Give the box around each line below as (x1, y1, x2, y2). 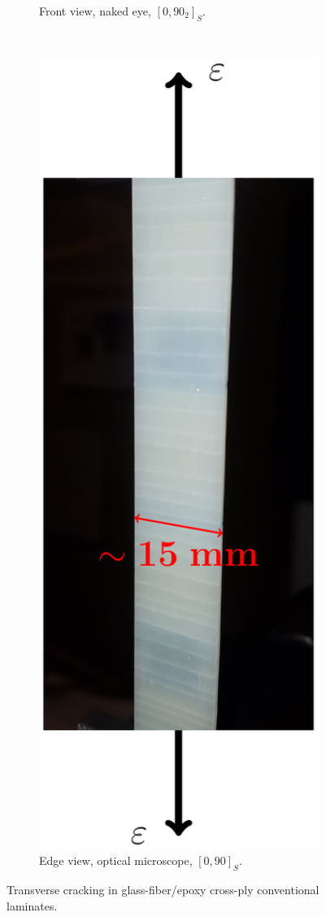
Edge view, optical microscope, (39, 852, 193, 869)
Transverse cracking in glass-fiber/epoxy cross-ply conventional (7, 881, 319, 898)
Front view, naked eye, (39, 2, 151, 19)
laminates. (7, 897, 58, 914)
